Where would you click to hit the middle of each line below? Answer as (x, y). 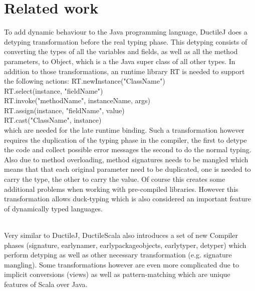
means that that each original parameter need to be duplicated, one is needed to (127, 169)
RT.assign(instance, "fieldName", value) (64, 110)
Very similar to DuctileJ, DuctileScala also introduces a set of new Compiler (121, 235)
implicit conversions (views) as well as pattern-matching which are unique (117, 274)
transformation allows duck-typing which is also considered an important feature (127, 199)
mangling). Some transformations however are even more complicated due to (121, 264)
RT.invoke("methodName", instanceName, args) (77, 100)
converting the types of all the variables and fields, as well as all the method (121, 51)
